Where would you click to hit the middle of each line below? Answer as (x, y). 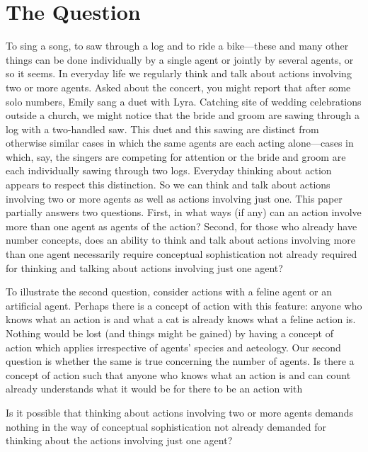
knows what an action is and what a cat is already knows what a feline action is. (181, 319)
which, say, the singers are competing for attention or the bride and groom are (176, 156)
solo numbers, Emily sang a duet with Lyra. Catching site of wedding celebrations (184, 101)
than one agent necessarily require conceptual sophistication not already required (182, 254)
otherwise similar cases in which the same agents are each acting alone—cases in (180, 143)
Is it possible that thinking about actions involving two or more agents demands (179, 412)
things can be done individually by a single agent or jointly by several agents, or (180, 59)
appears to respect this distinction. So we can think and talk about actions (168, 185)
